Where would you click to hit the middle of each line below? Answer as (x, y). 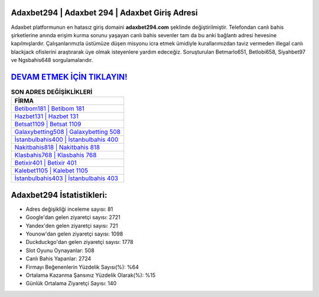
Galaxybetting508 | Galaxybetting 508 (68, 132)
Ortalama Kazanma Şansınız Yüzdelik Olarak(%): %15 (91, 275)
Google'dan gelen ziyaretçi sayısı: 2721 (73, 217)
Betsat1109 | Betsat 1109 (48, 124)
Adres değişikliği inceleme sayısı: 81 (69, 209)
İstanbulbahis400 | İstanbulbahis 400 (66, 140)
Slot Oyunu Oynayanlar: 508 (60, 250)
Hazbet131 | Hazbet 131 (47, 116)
